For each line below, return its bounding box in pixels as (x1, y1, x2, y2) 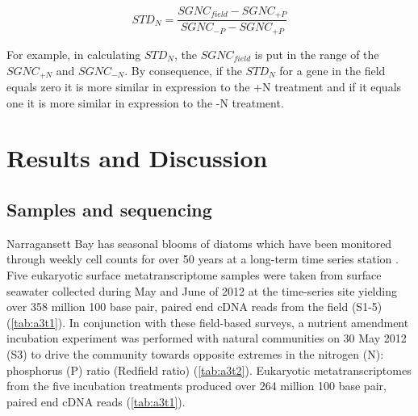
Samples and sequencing (6, 196, 212, 221)
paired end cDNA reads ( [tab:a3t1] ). (6, 393, 186, 410)
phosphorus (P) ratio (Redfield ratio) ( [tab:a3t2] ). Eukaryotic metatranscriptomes (6, 361, 412, 378)
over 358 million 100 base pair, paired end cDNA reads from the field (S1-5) (6, 298, 382, 315)
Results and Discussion (6, 141, 268, 174)
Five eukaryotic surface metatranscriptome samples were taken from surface (6, 266, 382, 283)
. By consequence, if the (124, 61, 242, 78)
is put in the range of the (254, 45, 379, 62)
